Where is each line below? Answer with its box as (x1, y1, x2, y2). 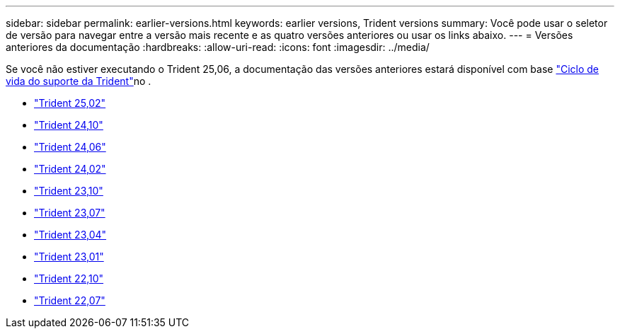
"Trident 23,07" (34, 207, 105, 219)
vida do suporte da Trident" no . (6, 75, 151, 87)
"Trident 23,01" (34, 250, 104, 263)
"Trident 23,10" (34, 185, 103, 197)
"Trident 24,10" (34, 119, 103, 131)
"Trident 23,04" (34, 229, 107, 241)
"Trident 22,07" (34, 294, 105, 306)
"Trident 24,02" (34, 163, 106, 175)
